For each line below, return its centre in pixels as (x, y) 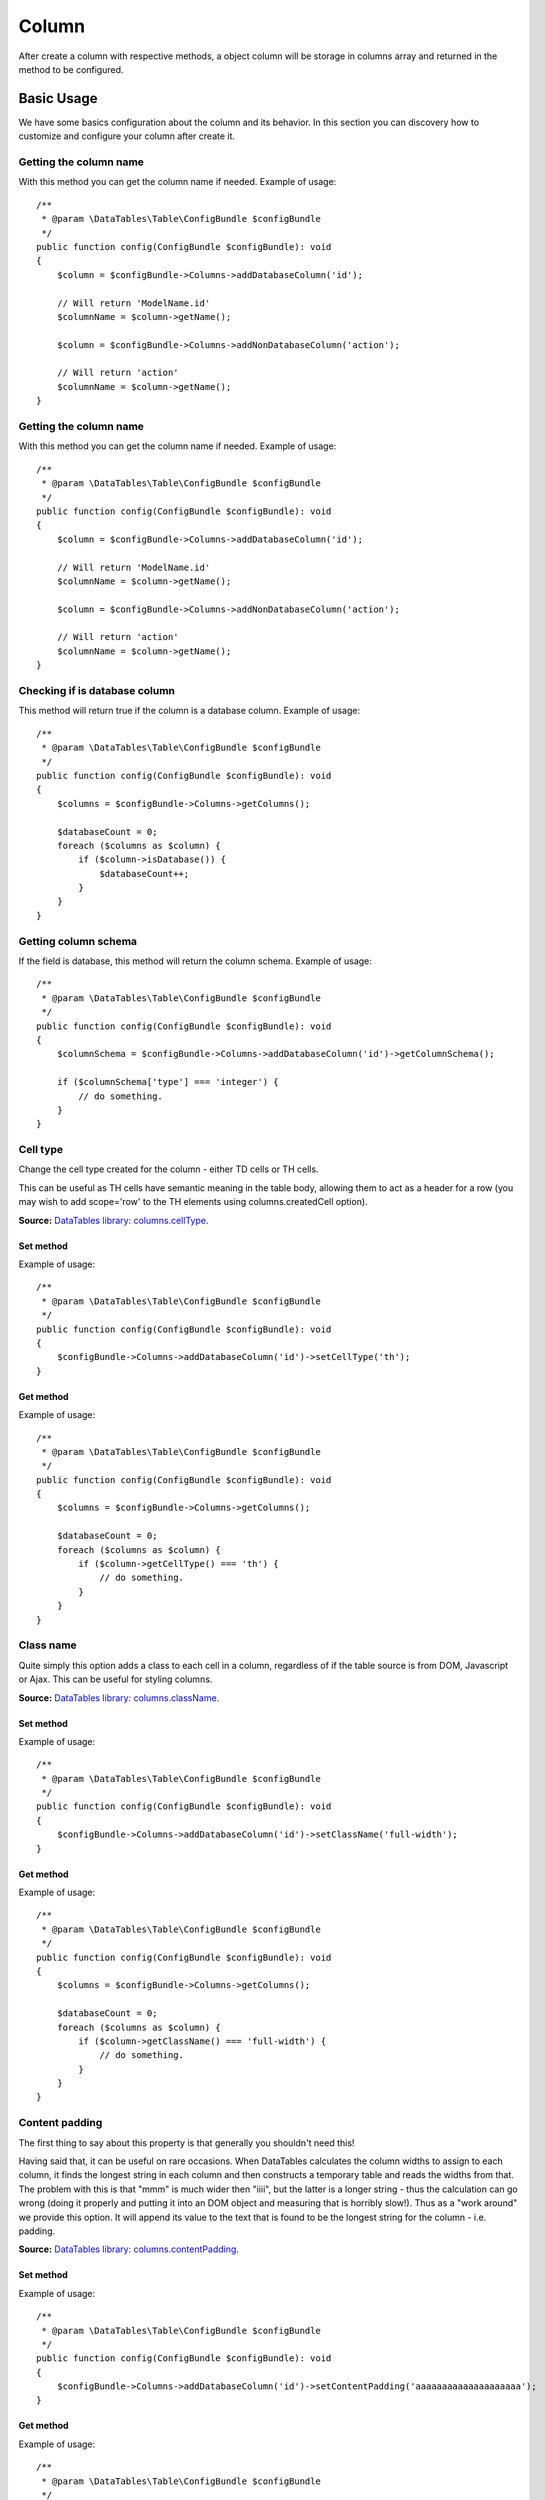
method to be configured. (71, 69)
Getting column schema (78, 941)
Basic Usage (58, 98)
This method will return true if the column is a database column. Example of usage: (189, 711)
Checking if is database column (96, 690)
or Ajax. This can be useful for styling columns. (115, 1679)
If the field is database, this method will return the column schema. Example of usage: (195, 961)
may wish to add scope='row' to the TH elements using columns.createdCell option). (193, 1202)
